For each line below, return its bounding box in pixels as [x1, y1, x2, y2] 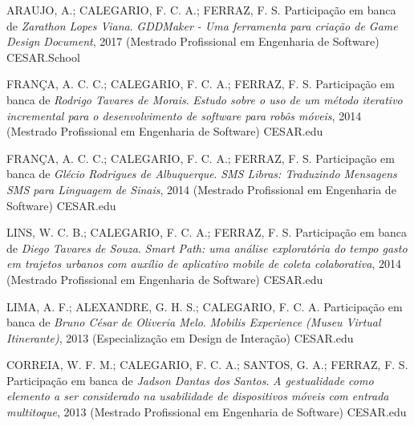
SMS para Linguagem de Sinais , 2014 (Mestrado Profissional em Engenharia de [6, 181, 396, 197]
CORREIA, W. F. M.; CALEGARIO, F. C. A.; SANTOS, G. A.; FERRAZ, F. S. [6, 356, 408, 373]
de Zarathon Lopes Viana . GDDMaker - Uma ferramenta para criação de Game [6, 17, 398, 34]
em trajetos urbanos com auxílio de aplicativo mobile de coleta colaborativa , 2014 [6, 255, 401, 272]
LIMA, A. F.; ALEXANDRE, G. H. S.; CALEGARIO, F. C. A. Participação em [6, 298, 403, 314]
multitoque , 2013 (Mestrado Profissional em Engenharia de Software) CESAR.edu [6, 404, 407, 420]
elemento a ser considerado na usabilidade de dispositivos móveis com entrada [6, 387, 389, 404]
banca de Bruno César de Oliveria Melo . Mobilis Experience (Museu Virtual [6, 314, 381, 331]
